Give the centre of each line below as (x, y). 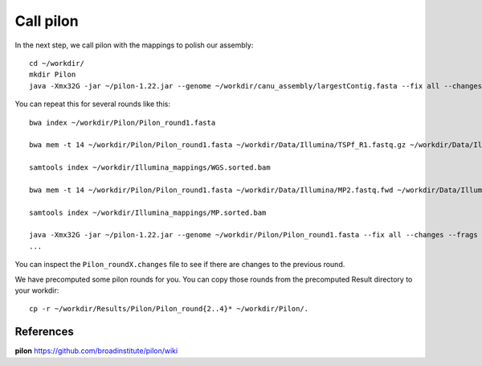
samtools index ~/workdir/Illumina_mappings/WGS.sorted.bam (150, 168)
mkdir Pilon (53, 75)
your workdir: (37, 290)
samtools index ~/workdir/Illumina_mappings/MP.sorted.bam (148, 212)
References (44, 332)
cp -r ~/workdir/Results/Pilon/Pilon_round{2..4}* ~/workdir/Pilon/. (169, 309)
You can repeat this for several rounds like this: (92, 104)
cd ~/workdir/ (57, 63)
